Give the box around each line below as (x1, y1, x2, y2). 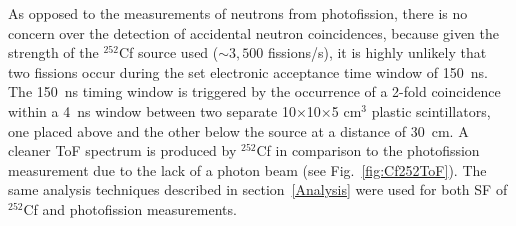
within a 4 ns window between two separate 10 (8, 100, 296, 121)
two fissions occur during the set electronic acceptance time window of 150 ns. (8, 61, 488, 82)
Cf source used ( (118, 42, 219, 63)
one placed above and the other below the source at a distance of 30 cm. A (8, 120, 469, 141)
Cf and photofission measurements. (23, 198, 237, 219)
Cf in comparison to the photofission (256, 140, 480, 161)
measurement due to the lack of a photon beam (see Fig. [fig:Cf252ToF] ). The (8, 159, 487, 180)
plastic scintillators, (371, 100, 491, 121)
